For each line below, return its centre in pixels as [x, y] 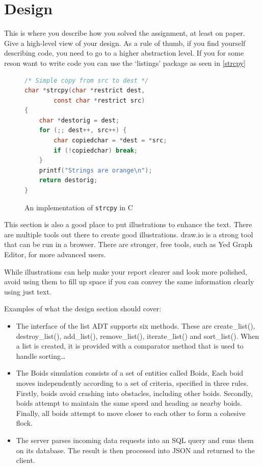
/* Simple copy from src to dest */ [87, 80]
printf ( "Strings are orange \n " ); [96, 170]
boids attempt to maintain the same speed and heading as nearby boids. [129, 403]
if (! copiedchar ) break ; [96, 150]
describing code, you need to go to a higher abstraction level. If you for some [124, 53]
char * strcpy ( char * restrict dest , [85, 91]
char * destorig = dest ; [79, 120]
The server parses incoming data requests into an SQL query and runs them [135, 440]
